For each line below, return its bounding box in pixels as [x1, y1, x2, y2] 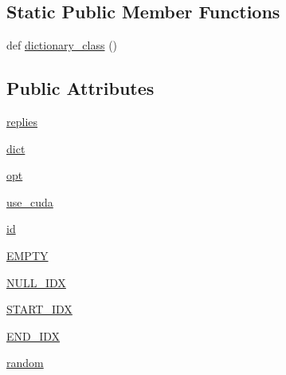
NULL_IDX [6, 274, 66, 290]
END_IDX [6, 327, 61, 344]
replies [6, 113, 38, 129]
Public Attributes [6, 76, 155, 101]
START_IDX [6, 301, 72, 318]
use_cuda [6, 193, 53, 210]
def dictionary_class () [6, 37, 118, 53]
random [6, 354, 44, 371]
